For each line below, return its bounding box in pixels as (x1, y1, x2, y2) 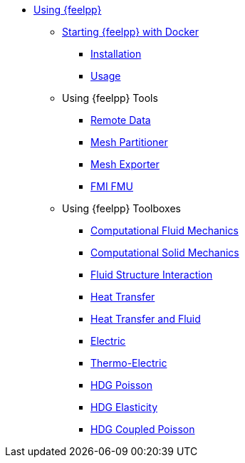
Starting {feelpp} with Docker (62, 26, 199, 38)
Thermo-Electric (90, 357, 167, 369)
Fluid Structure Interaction (90, 269, 213, 281)
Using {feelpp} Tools (62, 92, 158, 104)
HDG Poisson (90, 379, 152, 391)
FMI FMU (90, 180, 133, 192)
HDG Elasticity (90, 401, 158, 413)
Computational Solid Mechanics (90, 246, 239, 259)
